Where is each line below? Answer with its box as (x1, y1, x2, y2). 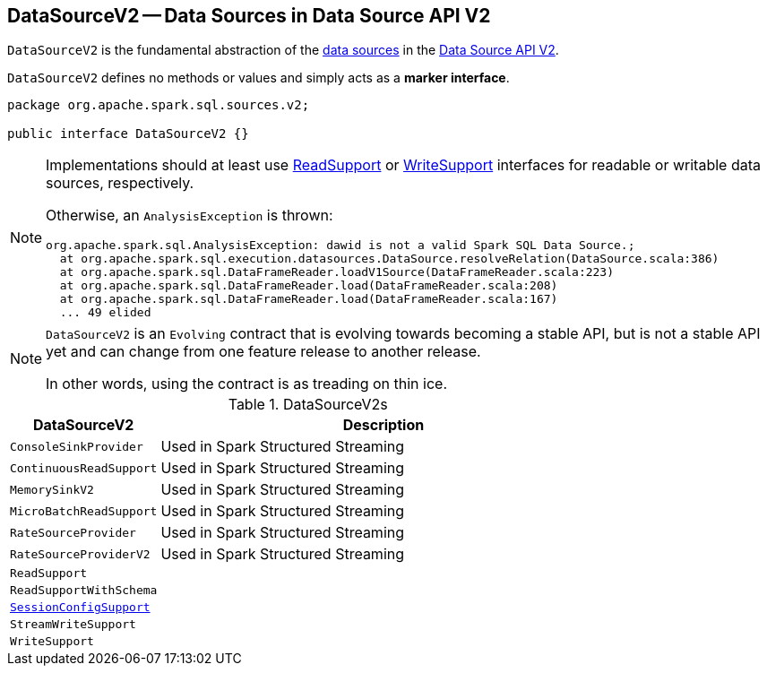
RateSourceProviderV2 (10, 547, 151, 561)
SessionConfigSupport (10, 600, 151, 615)
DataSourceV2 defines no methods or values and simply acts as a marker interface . (7, 70, 510, 86)
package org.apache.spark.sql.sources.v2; (7, 98, 310, 113)
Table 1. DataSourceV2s (228, 395, 388, 414)
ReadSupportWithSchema (10, 583, 158, 598)
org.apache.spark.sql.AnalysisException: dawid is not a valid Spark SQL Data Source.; (46, 238, 635, 253)
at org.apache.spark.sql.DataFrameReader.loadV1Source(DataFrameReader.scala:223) (59, 265, 615, 280)
